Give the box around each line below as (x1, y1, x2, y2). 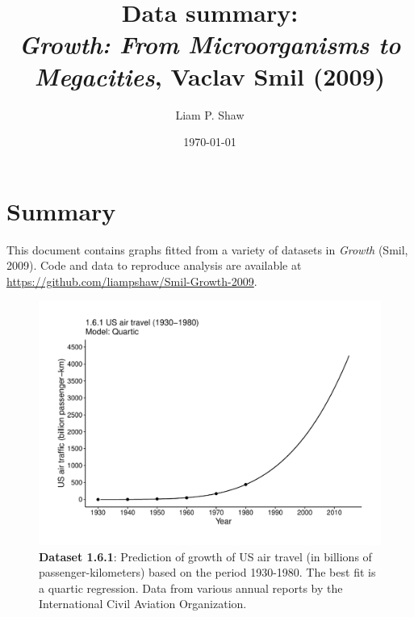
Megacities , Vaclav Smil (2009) (34, 59, 386, 93)
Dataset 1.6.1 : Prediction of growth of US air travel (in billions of (39, 548, 372, 565)
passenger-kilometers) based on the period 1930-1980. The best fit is (39, 564, 376, 581)
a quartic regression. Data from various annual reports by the (39, 579, 343, 596)
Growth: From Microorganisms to (19, 27, 401, 61)
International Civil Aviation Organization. (39, 595, 247, 612)
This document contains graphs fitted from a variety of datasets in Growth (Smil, (6, 241, 408, 258)
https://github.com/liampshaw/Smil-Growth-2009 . (6, 272, 257, 289)
